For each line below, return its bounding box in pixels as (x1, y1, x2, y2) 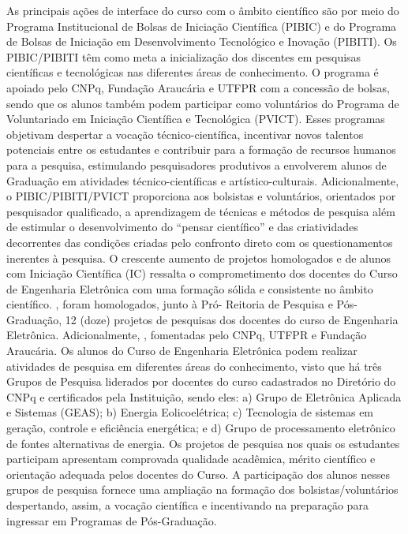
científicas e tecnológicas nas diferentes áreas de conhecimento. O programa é (6, 64, 379, 80)
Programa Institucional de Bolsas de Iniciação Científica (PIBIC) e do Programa (6, 17, 397, 34)
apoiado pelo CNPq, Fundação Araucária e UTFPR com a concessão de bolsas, (6, 79, 390, 95)
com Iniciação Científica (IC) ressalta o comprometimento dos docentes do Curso (6, 265, 398, 282)
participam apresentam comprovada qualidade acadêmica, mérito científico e (6, 450, 376, 467)
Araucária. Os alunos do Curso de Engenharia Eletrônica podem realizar (6, 342, 357, 359)
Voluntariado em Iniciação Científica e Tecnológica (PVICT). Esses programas (6, 110, 385, 127)
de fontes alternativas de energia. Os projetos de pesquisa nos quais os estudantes (6, 435, 400, 451)
